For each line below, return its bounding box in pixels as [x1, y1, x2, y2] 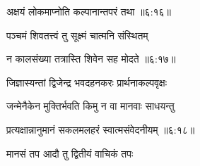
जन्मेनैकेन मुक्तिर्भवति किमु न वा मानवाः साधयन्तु [6, 98, 175, 113]
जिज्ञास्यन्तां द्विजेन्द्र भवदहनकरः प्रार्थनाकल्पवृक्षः [6, 75, 167, 89]
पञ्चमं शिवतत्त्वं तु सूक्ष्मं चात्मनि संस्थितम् [6, 27, 148, 42]
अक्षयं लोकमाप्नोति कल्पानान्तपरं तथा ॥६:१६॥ [6, 4, 172, 18]
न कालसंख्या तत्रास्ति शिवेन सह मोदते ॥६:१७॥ [6, 51, 176, 66]
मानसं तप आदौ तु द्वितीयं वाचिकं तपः [6, 146, 134, 160]
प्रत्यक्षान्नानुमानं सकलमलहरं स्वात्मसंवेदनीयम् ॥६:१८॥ [6, 122, 195, 136]
